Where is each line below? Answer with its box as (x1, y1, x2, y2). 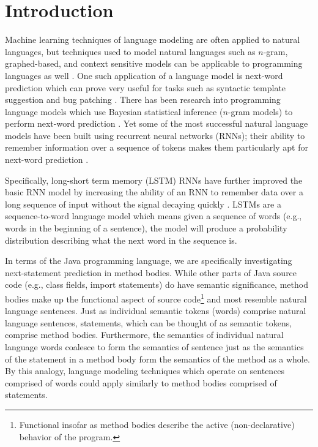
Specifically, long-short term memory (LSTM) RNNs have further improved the (5, 173, 303, 186)
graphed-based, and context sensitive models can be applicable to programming (5, 57, 303, 70)
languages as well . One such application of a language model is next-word (5, 69, 283, 81)
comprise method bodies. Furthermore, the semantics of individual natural (5, 328, 284, 341)
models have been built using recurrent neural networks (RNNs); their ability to (5, 129, 305, 141)
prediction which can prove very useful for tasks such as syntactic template (5, 81, 286, 94)
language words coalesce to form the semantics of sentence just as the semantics (5, 340, 304, 353)
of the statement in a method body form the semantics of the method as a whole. (5, 352, 310, 365)
